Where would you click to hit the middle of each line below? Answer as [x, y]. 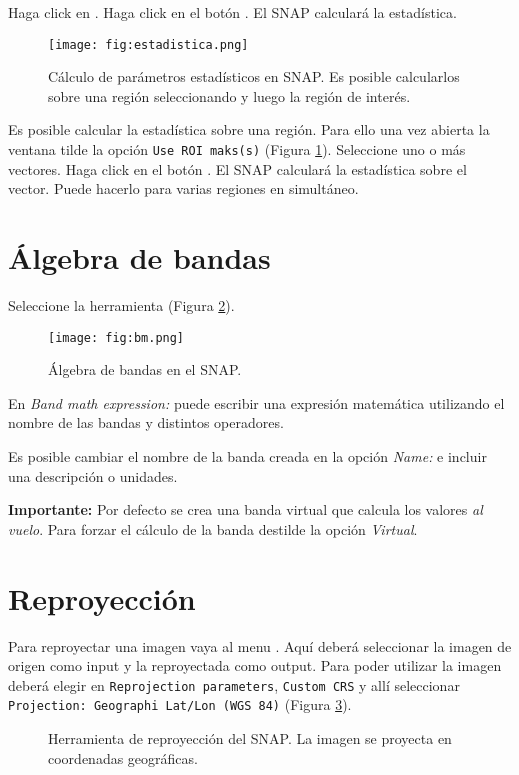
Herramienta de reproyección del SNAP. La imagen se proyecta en [250, 738]
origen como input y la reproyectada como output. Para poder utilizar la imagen [255, 665]
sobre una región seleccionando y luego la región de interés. [229, 95]
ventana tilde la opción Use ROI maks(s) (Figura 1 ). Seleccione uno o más [237, 149]
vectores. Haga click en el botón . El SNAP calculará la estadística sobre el [237, 168]
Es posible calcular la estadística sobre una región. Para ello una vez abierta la [249, 129]
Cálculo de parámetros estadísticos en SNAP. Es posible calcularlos [254, 76]
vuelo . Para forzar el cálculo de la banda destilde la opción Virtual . [213, 528]
